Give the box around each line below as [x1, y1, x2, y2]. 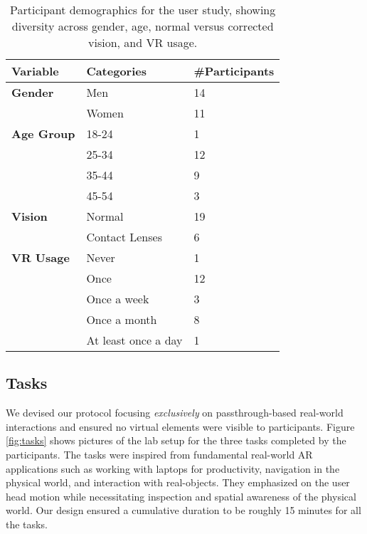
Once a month [86, 311, 157, 328]
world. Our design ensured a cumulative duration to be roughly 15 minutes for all [6, 503, 361, 518]
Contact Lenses [86, 229, 162, 245]
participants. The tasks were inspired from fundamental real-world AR [6, 446, 313, 461]
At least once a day [86, 332, 183, 348]
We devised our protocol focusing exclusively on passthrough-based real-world [6, 405, 344, 420]
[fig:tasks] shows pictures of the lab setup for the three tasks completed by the [6, 433, 346, 448]
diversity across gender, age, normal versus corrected [11, 18, 274, 34]
